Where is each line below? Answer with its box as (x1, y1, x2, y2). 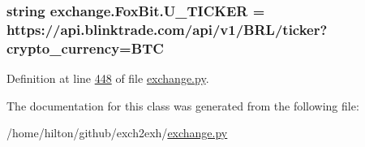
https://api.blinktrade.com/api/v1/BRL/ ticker (6, 19, 320, 39)
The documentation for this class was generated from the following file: (6, 97, 359, 114)
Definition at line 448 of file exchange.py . (6, 70, 209, 87)
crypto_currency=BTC (6, 37, 164, 58)
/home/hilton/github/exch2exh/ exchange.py (6, 124, 228, 141)
